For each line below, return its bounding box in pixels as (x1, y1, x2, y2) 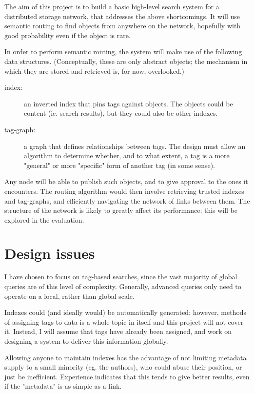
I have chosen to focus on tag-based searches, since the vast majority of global (4, 271, 237, 282)
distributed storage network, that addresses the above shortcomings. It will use (4, 11, 240, 21)
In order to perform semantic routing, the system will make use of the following (4, 46, 242, 57)
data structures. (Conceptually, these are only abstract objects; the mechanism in (4, 56, 248, 66)
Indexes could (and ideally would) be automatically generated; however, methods (4, 307, 247, 317)
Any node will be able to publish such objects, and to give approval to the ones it (4, 176, 248, 187)
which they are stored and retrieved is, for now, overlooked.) (4, 65, 185, 76)
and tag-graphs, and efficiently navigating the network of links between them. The (4, 195, 250, 206)
